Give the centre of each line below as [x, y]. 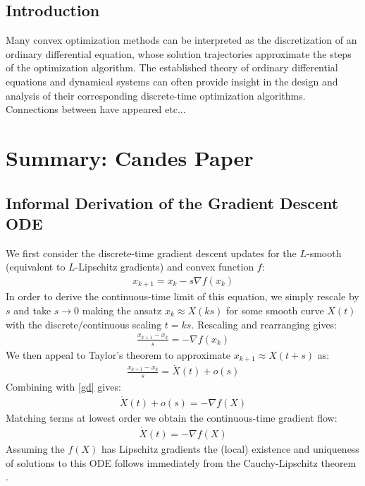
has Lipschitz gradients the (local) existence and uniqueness [230, 448]
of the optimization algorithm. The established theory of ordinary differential [172, 67]
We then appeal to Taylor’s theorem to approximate [118, 354]
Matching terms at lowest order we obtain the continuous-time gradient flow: [172, 418]
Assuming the [35, 448]
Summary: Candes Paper [130, 157]
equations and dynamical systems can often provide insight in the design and [172, 81]
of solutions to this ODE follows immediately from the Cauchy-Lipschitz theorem [181, 462]
